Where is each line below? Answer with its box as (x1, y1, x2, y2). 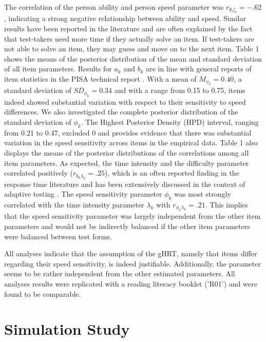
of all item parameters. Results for (4, 63, 112, 74)
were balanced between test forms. (4, 231, 112, 241)
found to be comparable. (4, 288, 81, 299)
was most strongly (174, 188, 231, 199)
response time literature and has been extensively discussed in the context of (4, 178, 245, 189)
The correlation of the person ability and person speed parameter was (4, 2, 224, 12)
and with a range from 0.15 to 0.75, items (114, 85, 245, 96)
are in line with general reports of (146, 63, 252, 74)
